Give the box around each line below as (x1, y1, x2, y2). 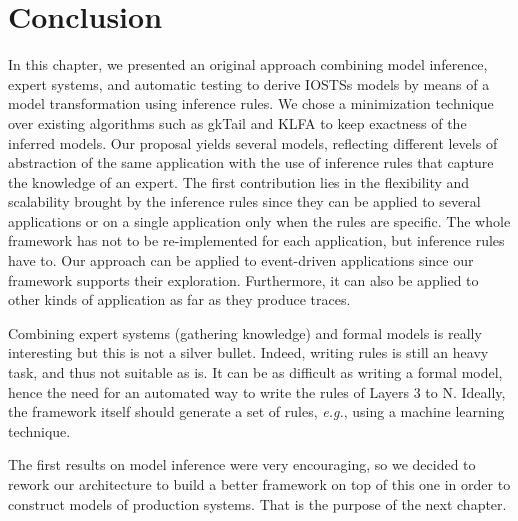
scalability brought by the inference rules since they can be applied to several (8, 191, 481, 212)
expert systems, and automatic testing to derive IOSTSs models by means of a (8, 73, 490, 94)
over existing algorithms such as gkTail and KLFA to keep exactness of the (8, 112, 467, 133)
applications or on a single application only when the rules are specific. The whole (8, 210, 511, 231)
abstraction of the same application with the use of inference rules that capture (8, 152, 494, 173)
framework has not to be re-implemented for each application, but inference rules (8, 230, 505, 251)
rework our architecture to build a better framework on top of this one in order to (8, 474, 511, 494)
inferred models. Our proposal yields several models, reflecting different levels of (8, 132, 498, 153)
